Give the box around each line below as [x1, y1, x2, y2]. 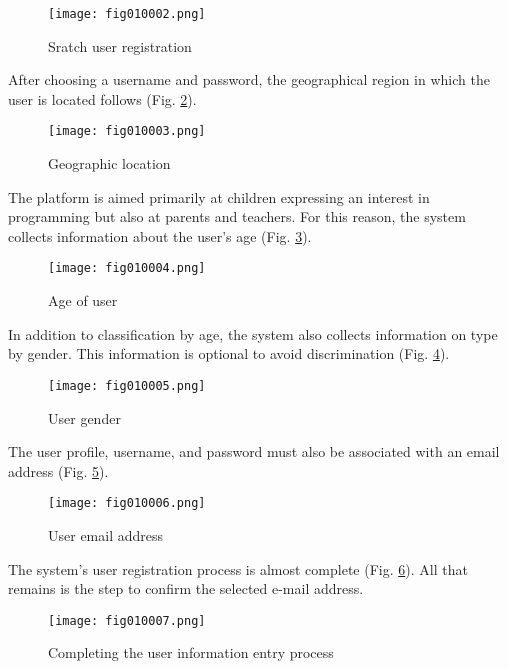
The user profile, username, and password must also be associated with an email [8, 441, 500, 462]
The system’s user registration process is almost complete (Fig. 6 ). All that [8, 558, 468, 579]
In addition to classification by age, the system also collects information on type [8, 323, 498, 344]
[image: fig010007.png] [48, 613, 206, 628]
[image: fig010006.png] [48, 496, 206, 511]
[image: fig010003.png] [48, 124, 206, 139]
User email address [48, 525, 164, 545]
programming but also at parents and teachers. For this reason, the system [8, 206, 466, 227]
